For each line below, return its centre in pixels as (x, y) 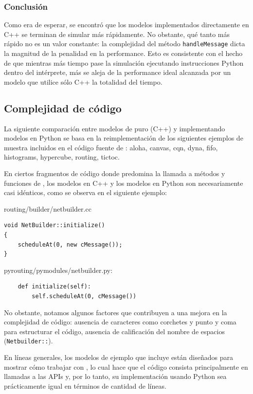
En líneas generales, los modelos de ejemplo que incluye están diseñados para (118, 357)
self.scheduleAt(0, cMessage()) (84, 296)
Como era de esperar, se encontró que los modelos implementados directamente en (126, 25)
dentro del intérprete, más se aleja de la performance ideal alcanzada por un (117, 72)
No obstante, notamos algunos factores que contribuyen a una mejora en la (116, 312)
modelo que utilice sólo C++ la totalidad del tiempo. (83, 81)
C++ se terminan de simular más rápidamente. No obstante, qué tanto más (117, 34)
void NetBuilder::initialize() (54, 225)
